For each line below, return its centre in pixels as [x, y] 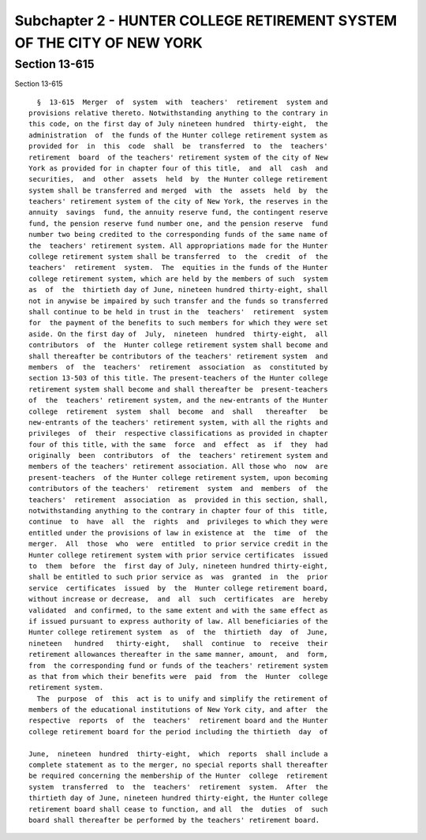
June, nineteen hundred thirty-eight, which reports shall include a [178, 754]
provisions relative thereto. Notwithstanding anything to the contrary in [178, 113]
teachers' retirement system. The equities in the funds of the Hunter [178, 268]
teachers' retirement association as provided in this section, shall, [178, 500]
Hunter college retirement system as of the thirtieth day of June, [178, 632]
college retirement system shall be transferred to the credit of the [178, 257]
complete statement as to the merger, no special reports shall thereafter [178, 765]
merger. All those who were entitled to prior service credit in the [178, 544]
